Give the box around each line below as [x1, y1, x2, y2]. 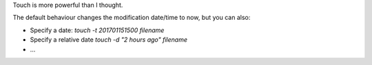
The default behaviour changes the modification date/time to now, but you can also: [12, 14, 251, 22]
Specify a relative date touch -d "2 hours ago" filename [30, 36, 187, 44]
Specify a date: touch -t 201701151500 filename [30, 26, 165, 34]
